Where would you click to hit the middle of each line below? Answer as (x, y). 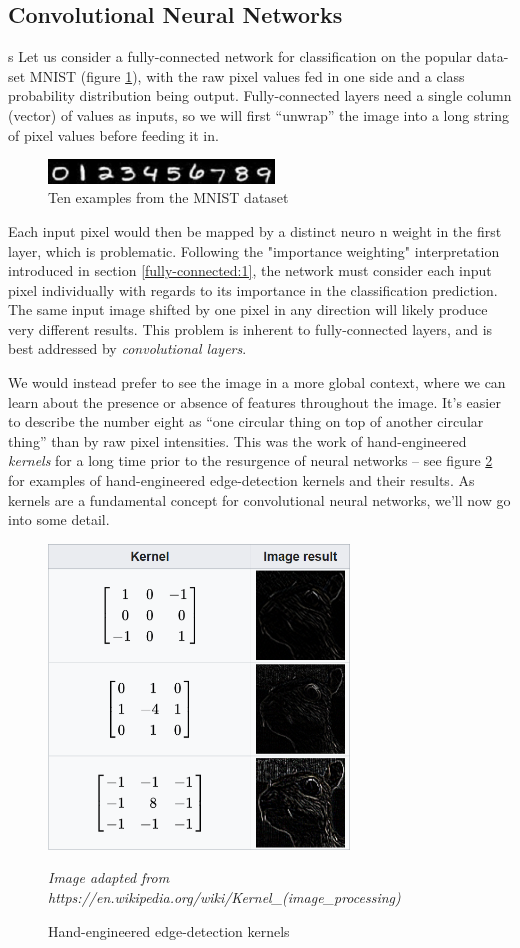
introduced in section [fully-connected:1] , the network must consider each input (250, 270)
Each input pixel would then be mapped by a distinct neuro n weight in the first (255, 230)
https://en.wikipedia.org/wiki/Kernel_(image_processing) (224, 896)
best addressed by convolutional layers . (127, 348)
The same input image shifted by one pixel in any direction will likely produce (248, 309)
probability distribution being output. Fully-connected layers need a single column (260, 95)
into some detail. (59, 519)
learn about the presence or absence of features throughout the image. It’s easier (254, 401)
